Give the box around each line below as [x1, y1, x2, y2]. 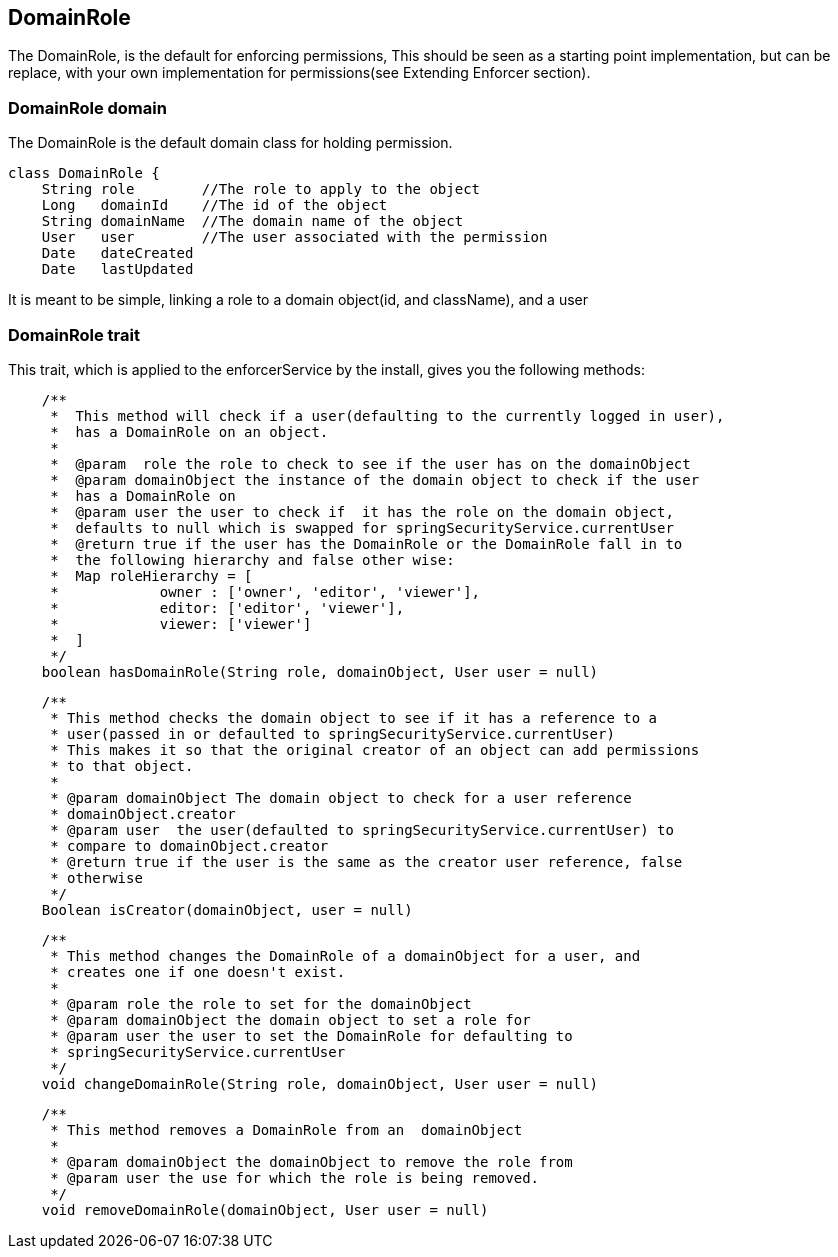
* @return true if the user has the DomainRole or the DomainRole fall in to [50, 535, 683, 552]
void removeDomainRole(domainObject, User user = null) [41, 1201, 489, 1218]
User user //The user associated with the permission [41, 229, 548, 246]
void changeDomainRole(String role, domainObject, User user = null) [41, 1075, 599, 1092]
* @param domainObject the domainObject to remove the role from [50, 1153, 573, 1170]
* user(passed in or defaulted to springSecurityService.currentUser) [50, 725, 615, 742]
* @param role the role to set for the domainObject [50, 995, 472, 1012]
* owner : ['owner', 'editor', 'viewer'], [50, 583, 481, 600]
